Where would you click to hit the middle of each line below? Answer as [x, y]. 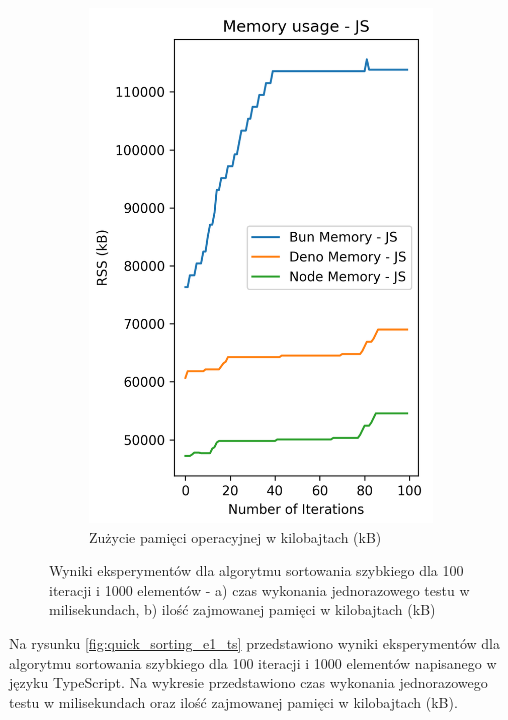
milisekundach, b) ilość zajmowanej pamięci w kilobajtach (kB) [242, 609]
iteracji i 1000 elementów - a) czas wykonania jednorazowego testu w [259, 589]
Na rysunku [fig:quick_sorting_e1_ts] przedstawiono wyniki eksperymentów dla [254, 642]
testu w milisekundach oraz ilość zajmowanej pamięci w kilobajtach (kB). [233, 701]
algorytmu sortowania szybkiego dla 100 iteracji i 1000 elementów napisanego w [253, 662]
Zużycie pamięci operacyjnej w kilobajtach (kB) [235, 536]
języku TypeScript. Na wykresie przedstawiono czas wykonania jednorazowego [248, 682]
